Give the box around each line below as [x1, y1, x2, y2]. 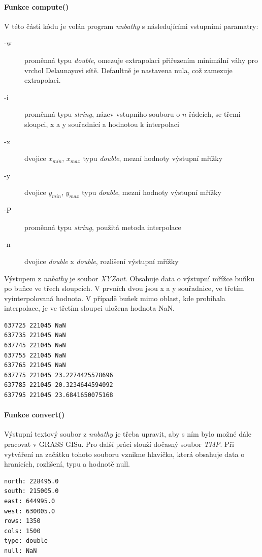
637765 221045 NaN [4, 362, 66, 369]
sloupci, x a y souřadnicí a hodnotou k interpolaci [24, 118, 179, 129]
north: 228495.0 [4, 477, 59, 485]
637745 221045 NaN [4, 342, 66, 349]
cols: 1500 [4, 527, 41, 535]
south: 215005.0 [4, 487, 59, 495]
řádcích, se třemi [188, 109, 241, 119]
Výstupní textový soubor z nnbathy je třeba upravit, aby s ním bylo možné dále [4, 429, 252, 439]
